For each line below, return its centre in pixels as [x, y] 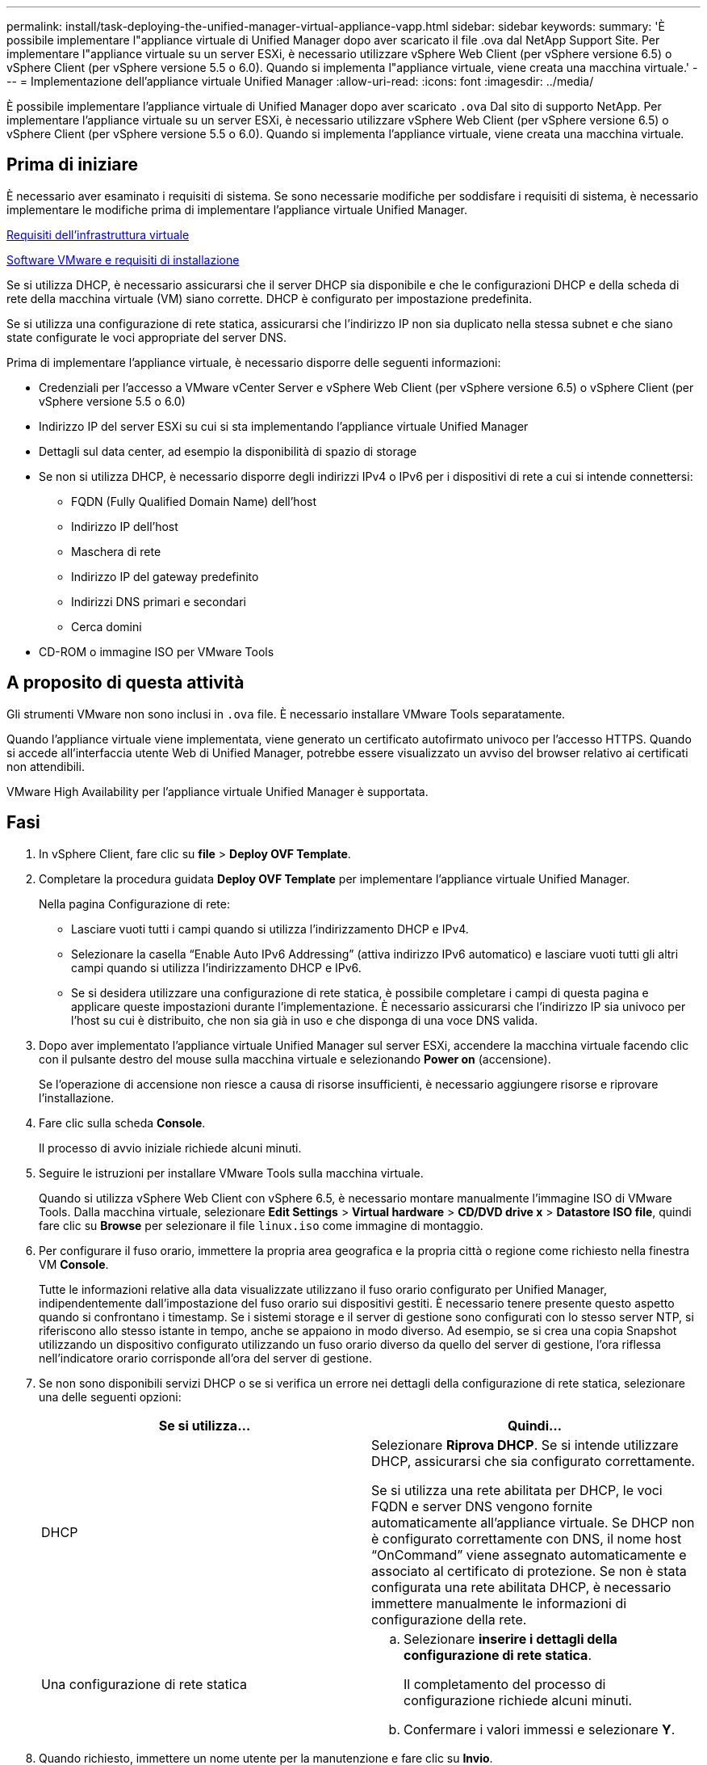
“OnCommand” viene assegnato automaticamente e [529, 1554]
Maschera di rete [116, 551]
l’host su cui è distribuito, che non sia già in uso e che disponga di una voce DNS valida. [305, 1020]
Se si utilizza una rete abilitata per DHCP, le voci [517, 1490]
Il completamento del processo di [505, 1684]
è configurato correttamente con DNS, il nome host [527, 1538]
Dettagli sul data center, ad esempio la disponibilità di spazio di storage [228, 451]
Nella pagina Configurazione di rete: [134, 904]
